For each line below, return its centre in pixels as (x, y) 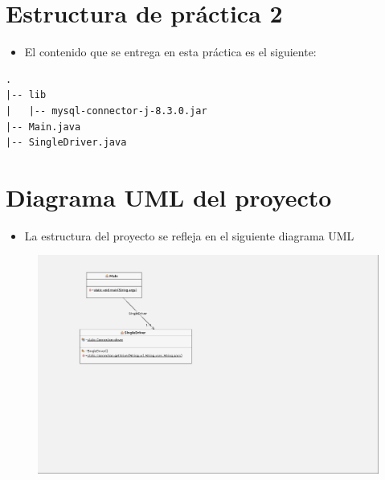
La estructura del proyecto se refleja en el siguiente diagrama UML (189, 235)
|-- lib (26, 95)
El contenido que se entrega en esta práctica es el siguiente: (170, 52)
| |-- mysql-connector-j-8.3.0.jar (106, 111)
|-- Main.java (43, 127)
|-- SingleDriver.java (66, 143)
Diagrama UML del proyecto (169, 197)
